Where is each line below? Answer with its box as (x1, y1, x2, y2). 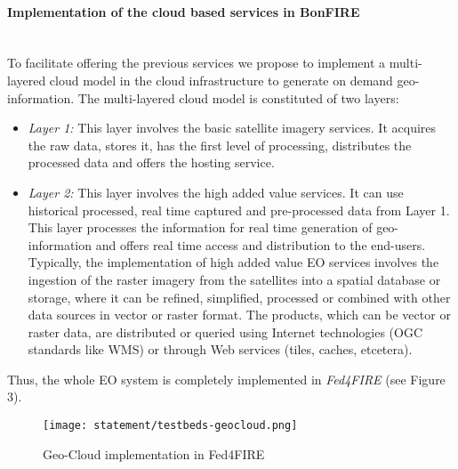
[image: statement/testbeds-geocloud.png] (43, 419, 298, 433)
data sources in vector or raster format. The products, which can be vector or (28, 305, 451, 324)
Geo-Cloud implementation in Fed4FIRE (43, 444, 265, 463)
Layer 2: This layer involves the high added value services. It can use (28, 182, 404, 201)
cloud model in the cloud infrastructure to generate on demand (49, 70, 393, 89)
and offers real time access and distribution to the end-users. (95, 235, 426, 254)
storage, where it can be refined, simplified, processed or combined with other (28, 287, 451, 306)
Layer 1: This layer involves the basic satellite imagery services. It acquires (28, 118, 437, 137)
